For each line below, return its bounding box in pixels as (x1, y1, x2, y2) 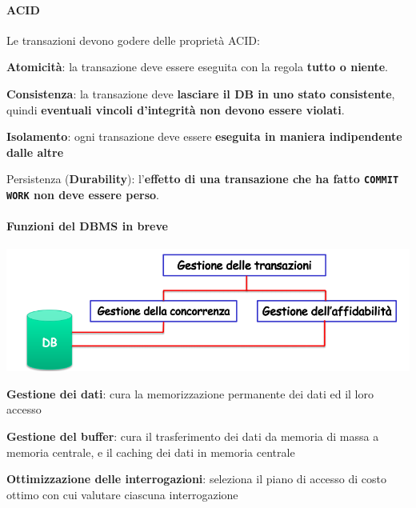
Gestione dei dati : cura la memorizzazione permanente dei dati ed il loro (6, 385, 374, 402)
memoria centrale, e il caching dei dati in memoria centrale (6, 443, 295, 460)
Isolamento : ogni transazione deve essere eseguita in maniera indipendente (6, 128, 402, 145)
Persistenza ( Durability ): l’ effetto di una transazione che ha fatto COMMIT (6, 170, 399, 187)
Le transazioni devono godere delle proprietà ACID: (6, 31, 260, 48)
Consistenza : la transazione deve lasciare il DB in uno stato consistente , (6, 85, 395, 102)
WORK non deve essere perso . (6, 186, 159, 203)
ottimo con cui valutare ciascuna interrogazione (6, 486, 238, 502)
